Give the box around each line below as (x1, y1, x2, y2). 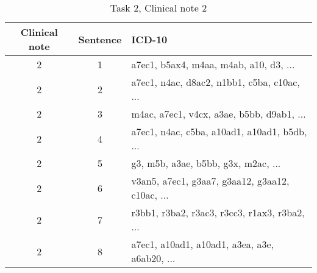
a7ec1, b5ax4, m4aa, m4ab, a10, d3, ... (131, 57, 295, 71)
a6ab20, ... (131, 251, 176, 265)
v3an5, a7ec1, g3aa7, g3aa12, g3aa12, (131, 174, 290, 188)
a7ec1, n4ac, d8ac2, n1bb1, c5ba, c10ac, (131, 75, 300, 89)
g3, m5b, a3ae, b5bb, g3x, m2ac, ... (131, 156, 281, 170)
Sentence (78, 32, 122, 46)
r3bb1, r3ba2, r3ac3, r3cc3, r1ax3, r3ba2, (131, 205, 305, 219)
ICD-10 (131, 32, 168, 46)
